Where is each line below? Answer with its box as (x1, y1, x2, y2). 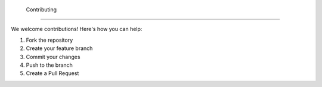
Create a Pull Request (26, 70, 79, 77)
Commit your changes (26, 53, 80, 60)
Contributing (26, 6, 57, 13)
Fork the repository (26, 36, 73, 44)
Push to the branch (26, 61, 73, 69)
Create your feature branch (26, 45, 93, 52)
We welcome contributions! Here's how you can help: (11, 26, 143, 33)
